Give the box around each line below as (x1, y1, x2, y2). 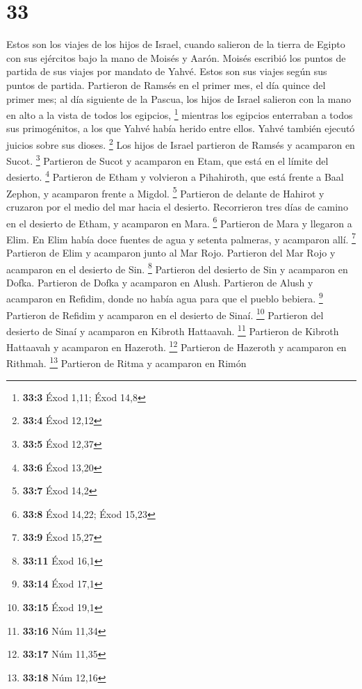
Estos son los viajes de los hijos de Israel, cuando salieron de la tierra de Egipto (6, 37, 345, 51)
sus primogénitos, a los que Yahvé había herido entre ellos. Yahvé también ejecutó (6, 121, 355, 136)
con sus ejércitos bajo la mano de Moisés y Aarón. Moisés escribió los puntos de (6, 50, 346, 65)
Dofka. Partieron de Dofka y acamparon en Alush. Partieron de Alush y (6, 275, 313, 289)
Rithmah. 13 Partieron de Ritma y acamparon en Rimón (6, 354, 247, 371)
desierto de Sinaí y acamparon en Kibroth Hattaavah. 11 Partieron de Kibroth (6, 321, 339, 338)
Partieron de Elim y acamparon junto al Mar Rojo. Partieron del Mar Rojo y (6, 245, 336, 260)
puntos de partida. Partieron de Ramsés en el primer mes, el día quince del (6, 77, 326, 92)
